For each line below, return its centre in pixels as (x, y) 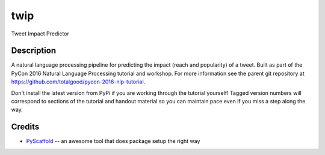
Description (34, 51)
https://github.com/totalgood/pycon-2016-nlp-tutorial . (78, 82)
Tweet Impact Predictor (40, 34)
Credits (25, 127)
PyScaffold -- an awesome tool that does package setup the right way (113, 141)
